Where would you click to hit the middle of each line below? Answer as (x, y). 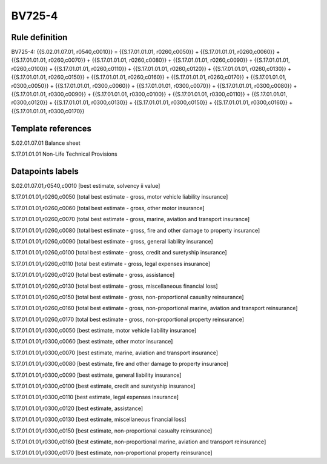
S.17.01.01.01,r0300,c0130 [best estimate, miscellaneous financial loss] (99, 419)
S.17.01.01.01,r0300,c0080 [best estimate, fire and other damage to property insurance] (120, 364)
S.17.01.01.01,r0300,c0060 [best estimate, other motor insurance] (92, 342)
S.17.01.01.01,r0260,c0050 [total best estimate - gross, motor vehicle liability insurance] (120, 197)
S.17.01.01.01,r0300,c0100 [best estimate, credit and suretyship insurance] (103, 386)
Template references (51, 128)
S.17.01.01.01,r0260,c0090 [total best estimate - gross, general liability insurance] (112, 241)
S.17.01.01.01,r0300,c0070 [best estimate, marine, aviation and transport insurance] (114, 353)
